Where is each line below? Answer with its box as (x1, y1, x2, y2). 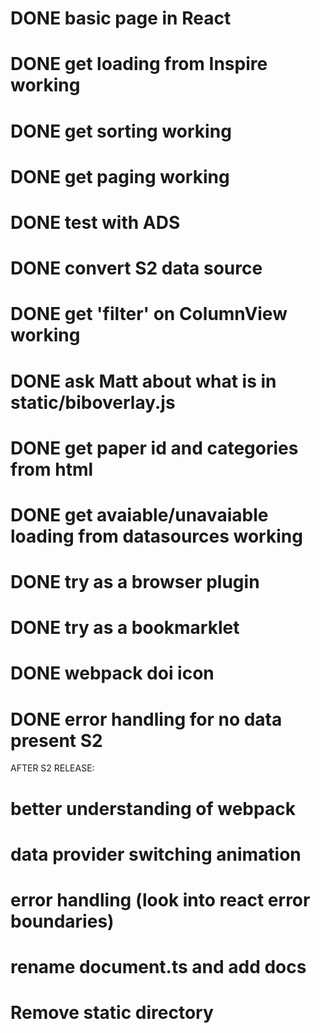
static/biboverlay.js (10, 391, 176, 414)
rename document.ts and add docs (10, 956, 307, 979)
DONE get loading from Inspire (10, 53, 268, 76)
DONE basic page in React (10, 7, 232, 30)
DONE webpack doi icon (10, 662, 215, 685)
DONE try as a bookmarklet (10, 617, 240, 639)
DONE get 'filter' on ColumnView (10, 303, 288, 326)
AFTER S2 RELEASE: (10, 762, 95, 774)
